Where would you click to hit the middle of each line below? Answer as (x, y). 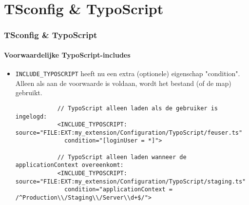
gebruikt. (29, 92)
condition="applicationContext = (118, 190)
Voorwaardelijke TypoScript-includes (67, 54)
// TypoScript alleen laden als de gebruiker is (138, 108)
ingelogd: (31, 116)
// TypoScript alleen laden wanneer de (122, 157)
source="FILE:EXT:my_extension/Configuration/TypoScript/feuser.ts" (129, 133)
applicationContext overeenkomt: (69, 165)
